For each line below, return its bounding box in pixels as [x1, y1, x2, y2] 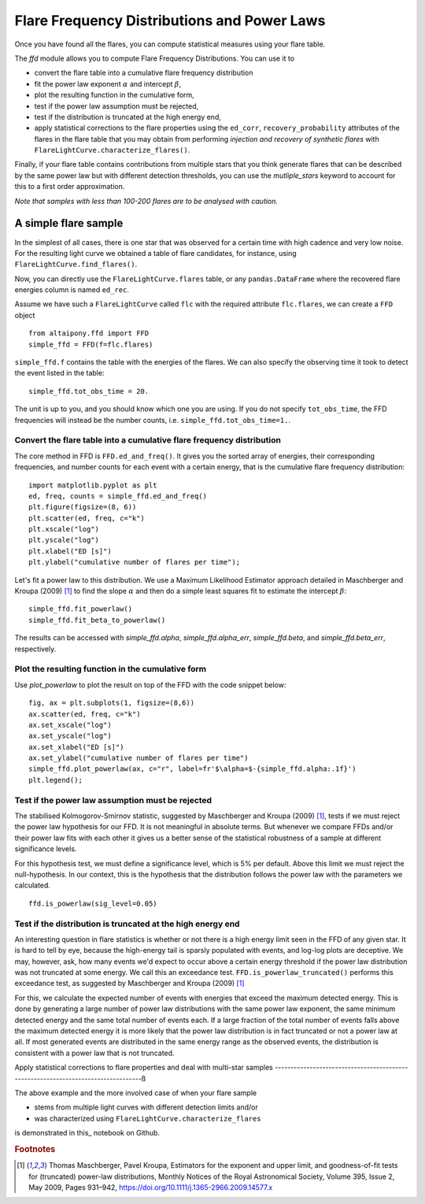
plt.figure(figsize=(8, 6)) [28, 502, 137, 512]
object [14, 310, 35, 320]
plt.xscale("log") [28, 524, 100, 534]
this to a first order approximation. [14, 182, 125, 191]
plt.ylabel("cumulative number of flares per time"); [28, 558, 240, 567]
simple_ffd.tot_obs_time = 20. [28, 387, 150, 395]
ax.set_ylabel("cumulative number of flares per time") [28, 754, 249, 763]
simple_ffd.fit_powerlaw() [28, 605, 133, 613]
